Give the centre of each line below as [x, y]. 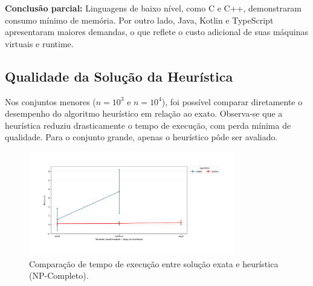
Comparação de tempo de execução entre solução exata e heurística [154, 263]
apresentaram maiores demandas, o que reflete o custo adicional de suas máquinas [156, 32]
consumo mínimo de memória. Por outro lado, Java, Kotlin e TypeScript [139, 20]
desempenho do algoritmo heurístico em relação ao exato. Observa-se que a [144, 113]
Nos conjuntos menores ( [50, 101]
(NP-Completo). [59, 275]
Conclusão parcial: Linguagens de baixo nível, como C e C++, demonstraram [153, 8]
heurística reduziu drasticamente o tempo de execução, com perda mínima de [148, 125]
